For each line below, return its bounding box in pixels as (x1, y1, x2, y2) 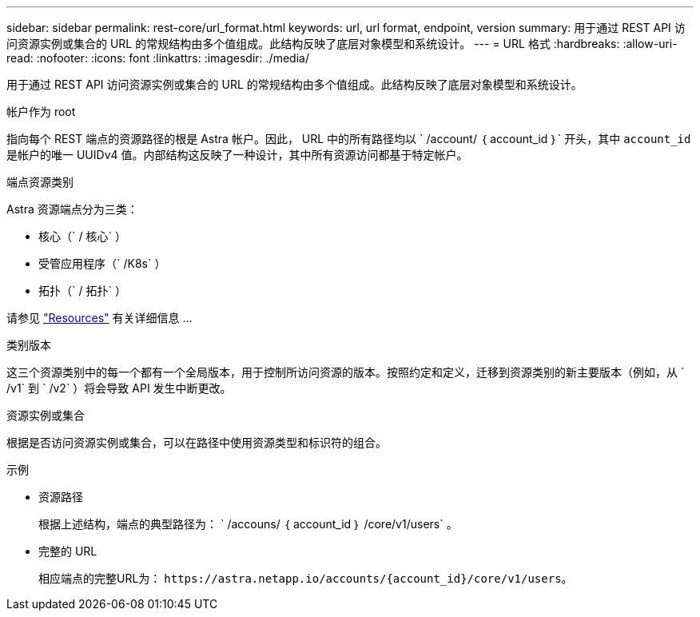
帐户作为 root (6, 105, 76, 118)
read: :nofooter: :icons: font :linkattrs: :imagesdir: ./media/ (6, 51, 309, 65)
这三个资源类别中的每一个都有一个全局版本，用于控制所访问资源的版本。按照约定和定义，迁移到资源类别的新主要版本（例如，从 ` (6, 365, 685, 379)
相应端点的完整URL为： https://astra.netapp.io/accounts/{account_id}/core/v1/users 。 (38, 571, 573, 585)
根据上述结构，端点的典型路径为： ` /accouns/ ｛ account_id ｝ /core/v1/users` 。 (38, 517, 458, 531)
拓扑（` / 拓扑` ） (38, 284, 126, 297)
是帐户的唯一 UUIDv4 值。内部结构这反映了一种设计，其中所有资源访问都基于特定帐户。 (6, 148, 468, 161)
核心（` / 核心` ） (38, 229, 126, 243)
